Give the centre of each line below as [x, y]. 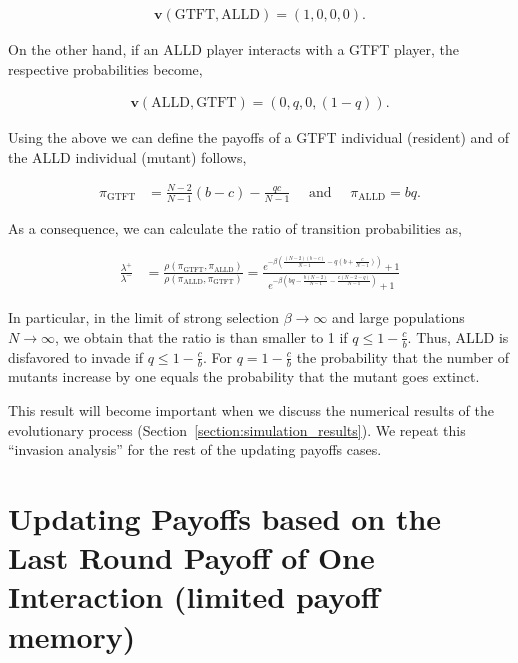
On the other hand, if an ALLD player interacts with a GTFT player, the [234, 49]
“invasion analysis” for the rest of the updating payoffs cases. [195, 449]
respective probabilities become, [105, 68]
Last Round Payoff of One [191, 557]
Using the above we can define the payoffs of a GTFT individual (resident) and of [259, 137]
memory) [72, 635]
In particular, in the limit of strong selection [143, 317]
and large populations [398, 317]
